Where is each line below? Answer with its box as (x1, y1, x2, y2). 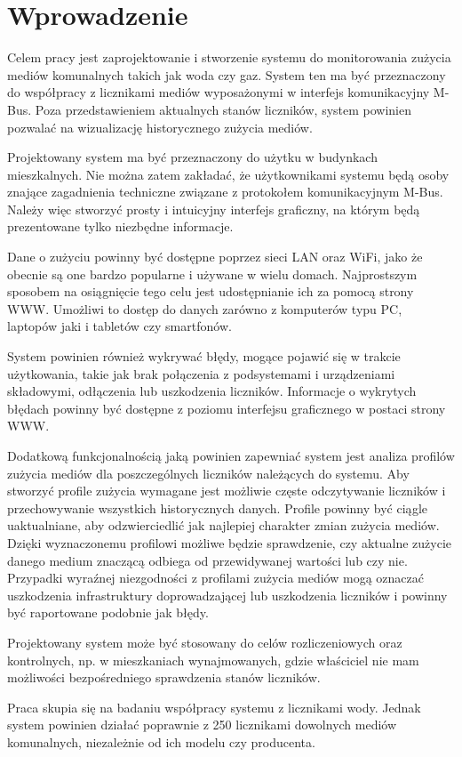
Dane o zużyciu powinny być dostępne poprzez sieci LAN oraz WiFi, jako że (7, 247, 423, 266)
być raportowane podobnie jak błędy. (7, 603, 209, 622)
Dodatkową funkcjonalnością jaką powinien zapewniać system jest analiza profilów (7, 447, 455, 464)
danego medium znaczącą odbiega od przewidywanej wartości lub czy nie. (7, 551, 408, 569)
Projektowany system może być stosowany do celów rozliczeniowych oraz (7, 632, 402, 651)
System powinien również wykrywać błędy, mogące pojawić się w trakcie (7, 347, 401, 366)
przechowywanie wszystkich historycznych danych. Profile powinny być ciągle (7, 498, 428, 517)
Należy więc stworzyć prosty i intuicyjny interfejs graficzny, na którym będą (7, 199, 420, 218)
